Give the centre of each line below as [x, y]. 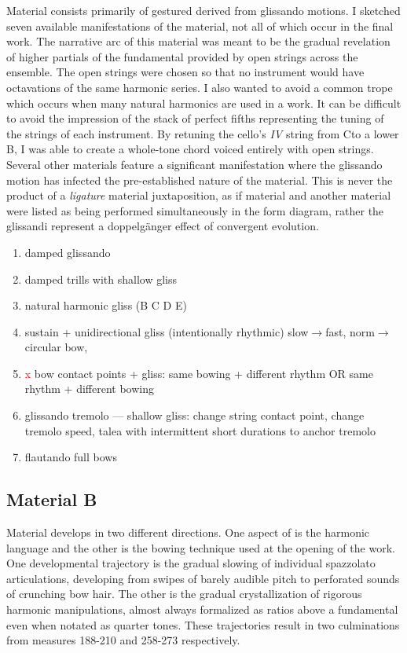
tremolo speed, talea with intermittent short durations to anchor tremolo [200, 430]
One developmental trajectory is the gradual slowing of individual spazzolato [191, 563]
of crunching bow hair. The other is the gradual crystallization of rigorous [184, 594]
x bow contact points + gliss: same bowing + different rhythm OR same [199, 373]
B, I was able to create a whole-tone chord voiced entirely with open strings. [190, 149]
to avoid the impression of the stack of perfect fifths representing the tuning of [195, 118]
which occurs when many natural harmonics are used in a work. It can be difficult [204, 103]
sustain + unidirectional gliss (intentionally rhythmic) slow [167, 331]
